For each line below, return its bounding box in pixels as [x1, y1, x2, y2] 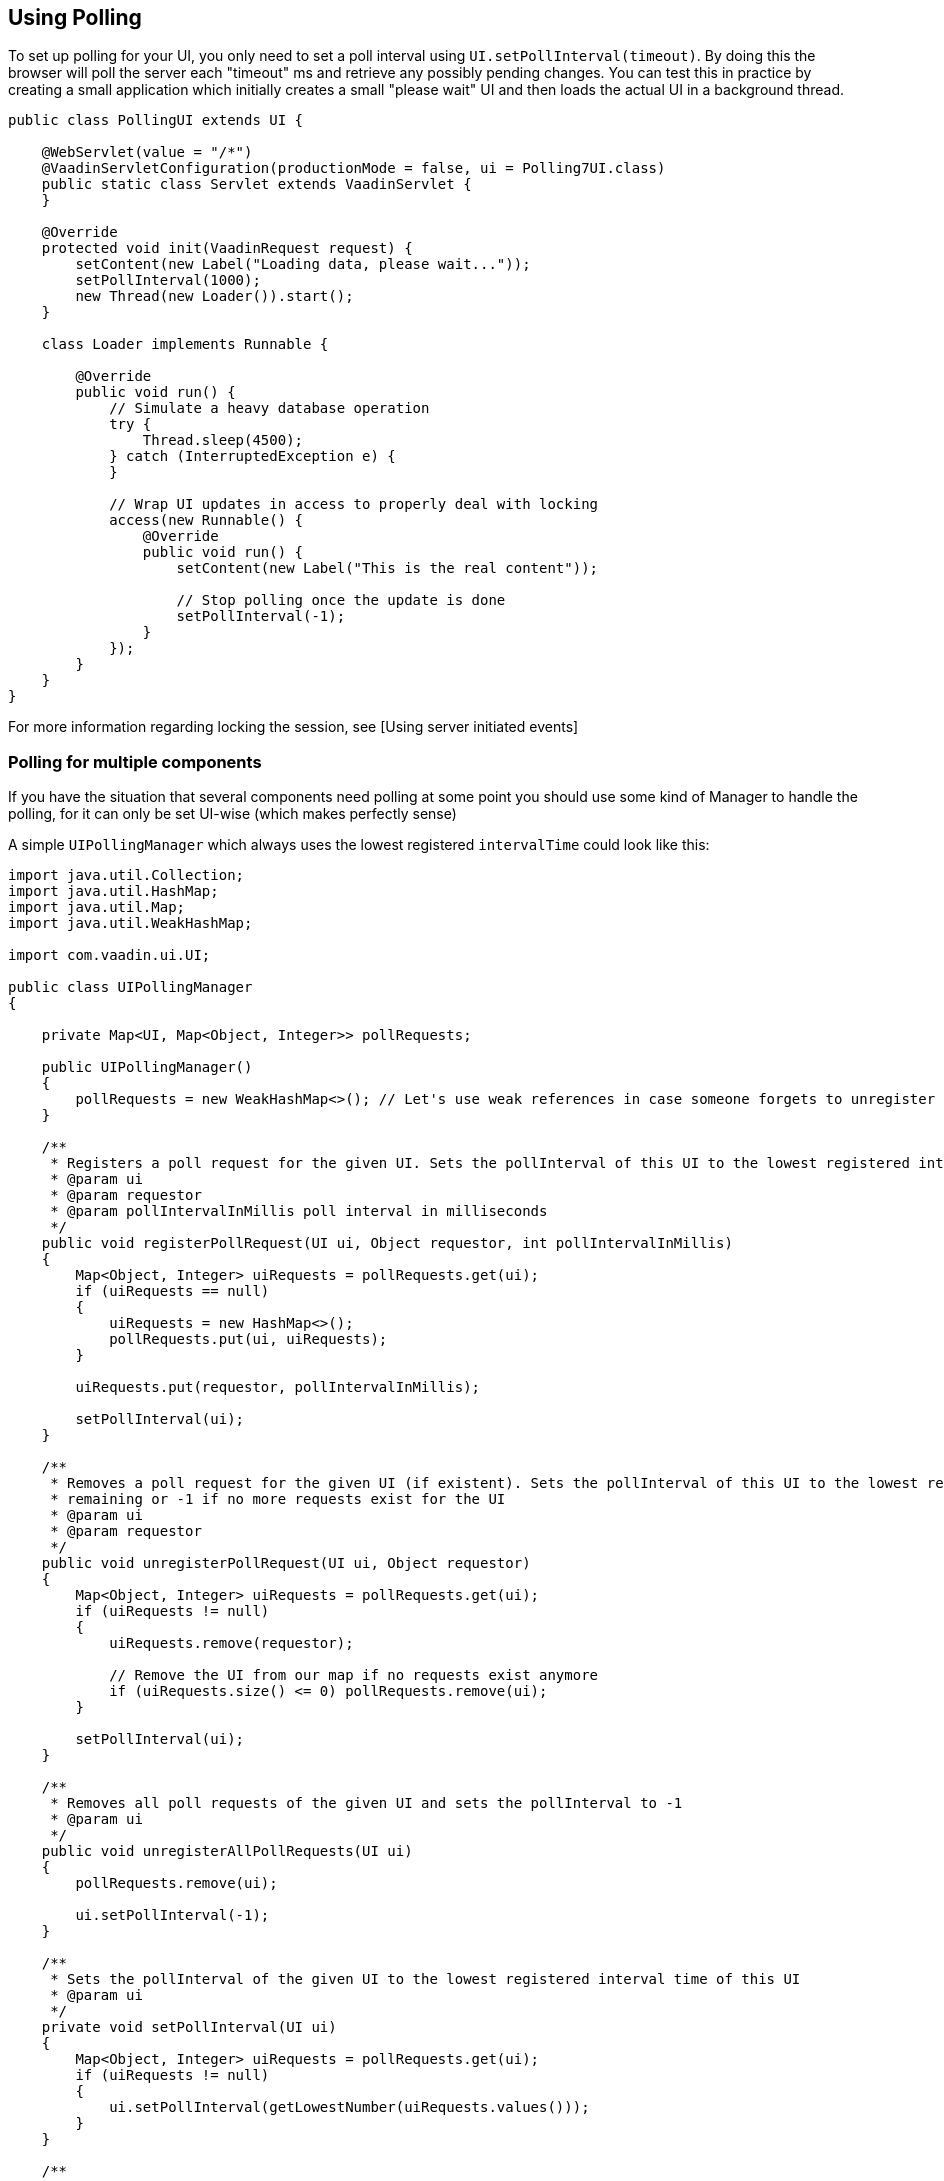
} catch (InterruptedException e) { [109, 448, 396, 465]
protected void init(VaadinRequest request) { [41, 240, 413, 257]
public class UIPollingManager [8, 979, 253, 996]
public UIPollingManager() [41, 1059, 253, 1076]
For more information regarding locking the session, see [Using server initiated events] [8, 718, 579, 736]
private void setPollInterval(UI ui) [41, 2019, 337, 2036]
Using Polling [8, 5, 142, 30]
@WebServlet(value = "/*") [41, 144, 253, 161]
